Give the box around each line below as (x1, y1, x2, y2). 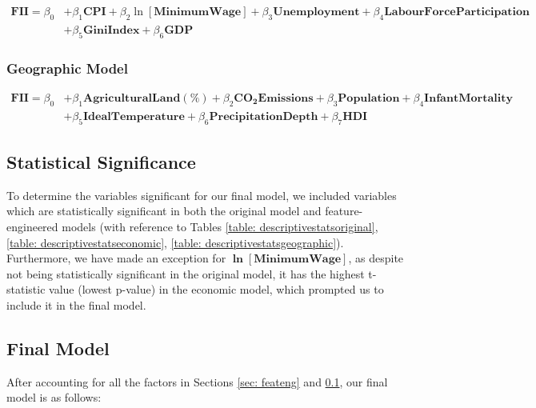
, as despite (348, 250, 404, 266)
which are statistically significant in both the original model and (6, 202, 322, 219)
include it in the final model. (6, 296, 146, 313)
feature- (325, 202, 363, 219)
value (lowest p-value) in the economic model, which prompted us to (49, 281, 384, 298)
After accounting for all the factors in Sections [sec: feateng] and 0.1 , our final (6, 373, 388, 390)
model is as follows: (6, 389, 102, 406)
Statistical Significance (6, 149, 196, 174)
